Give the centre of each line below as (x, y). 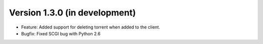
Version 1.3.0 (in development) (72, 13)
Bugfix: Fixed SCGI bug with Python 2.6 (61, 33)
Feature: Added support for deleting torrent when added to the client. (91, 27)
